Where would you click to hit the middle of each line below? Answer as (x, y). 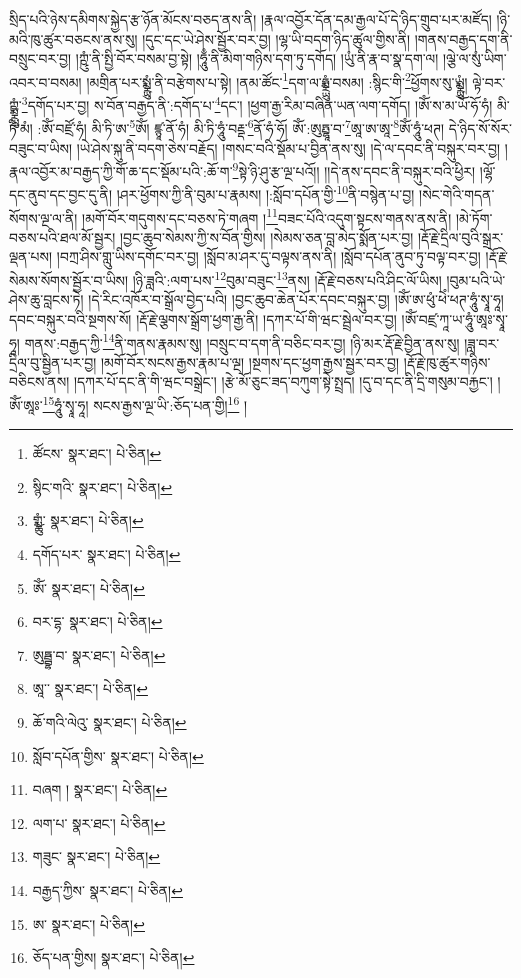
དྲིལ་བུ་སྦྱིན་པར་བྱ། (53, 361)
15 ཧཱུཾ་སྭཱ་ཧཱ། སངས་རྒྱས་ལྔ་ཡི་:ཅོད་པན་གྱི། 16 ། (145, 403)
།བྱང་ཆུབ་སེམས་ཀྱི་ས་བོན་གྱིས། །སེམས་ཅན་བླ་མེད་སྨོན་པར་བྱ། (266, 236)
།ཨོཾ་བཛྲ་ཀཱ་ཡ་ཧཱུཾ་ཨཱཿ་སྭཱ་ (454, 318)
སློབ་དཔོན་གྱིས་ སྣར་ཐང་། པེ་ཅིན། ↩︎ (118, 755)
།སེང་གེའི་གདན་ (457, 194)
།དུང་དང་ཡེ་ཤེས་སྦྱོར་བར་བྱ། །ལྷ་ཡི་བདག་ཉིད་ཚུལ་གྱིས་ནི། (276, 38)
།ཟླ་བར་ (482, 342)
